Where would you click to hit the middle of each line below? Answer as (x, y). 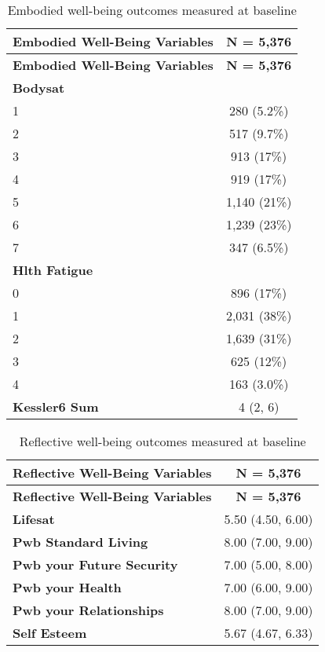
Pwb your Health (67, 587)
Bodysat (39, 88)
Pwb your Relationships (88, 610)
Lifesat (34, 519)
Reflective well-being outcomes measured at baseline (162, 441)
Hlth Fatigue (53, 270)
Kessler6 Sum (56, 407)
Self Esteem (50, 633)
